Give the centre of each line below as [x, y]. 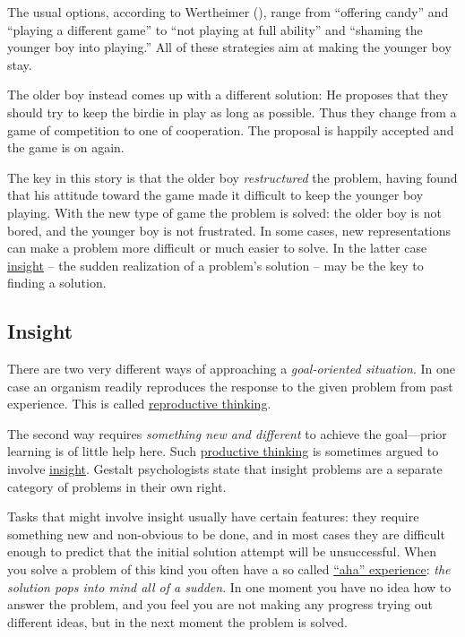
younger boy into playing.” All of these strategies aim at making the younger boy [229, 47]
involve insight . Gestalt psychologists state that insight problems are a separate [225, 469]
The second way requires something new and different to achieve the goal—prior [227, 433]
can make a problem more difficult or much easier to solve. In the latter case [217, 248]
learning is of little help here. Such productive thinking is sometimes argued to [223, 451]
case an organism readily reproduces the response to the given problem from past [230, 386]
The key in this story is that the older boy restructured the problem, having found [232, 177]
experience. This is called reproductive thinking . [139, 404]
